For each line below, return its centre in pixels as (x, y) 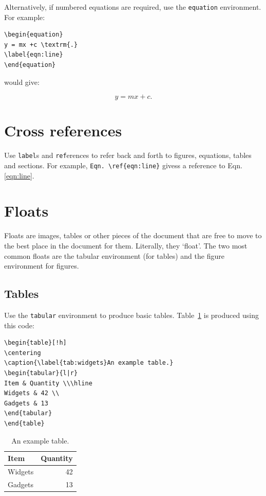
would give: (22, 82)
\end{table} (24, 423)
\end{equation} (30, 65)
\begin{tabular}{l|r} (41, 373)
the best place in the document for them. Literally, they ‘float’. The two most (126, 245)
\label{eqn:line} (34, 55)
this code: (19, 325)
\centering (23, 353)
